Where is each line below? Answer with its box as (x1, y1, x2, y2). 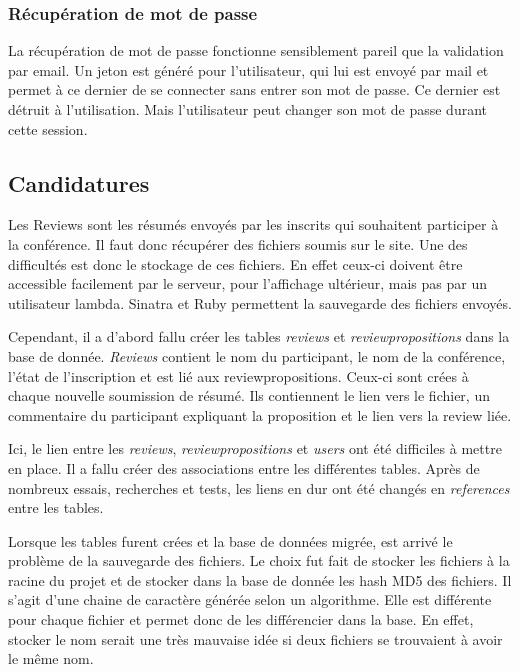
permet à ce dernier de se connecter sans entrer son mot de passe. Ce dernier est (8, 79, 501, 100)
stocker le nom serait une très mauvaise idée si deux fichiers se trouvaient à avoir (8, 628, 503, 649)
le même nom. (8, 648, 94, 669)
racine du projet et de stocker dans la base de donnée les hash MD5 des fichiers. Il (8, 569, 512, 590)
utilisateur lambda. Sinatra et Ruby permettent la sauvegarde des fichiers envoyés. (8, 292, 512, 313)
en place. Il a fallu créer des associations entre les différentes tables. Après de (8, 457, 480, 478)
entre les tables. (8, 497, 104, 518)
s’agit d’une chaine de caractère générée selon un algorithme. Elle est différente (8, 589, 492, 610)
